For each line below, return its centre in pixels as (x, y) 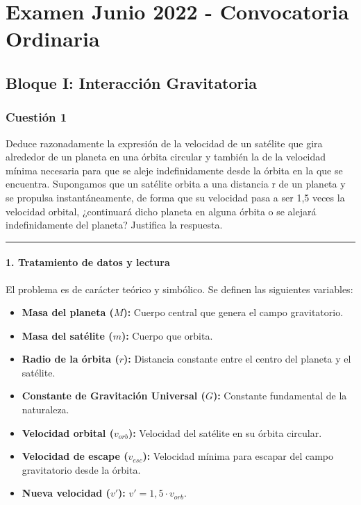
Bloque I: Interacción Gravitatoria (131, 82)
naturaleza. (45, 409)
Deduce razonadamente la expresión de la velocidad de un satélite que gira (164, 143)
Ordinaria (53, 39)
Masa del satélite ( (67, 335)
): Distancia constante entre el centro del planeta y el (237, 359)
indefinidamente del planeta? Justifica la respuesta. (114, 225)
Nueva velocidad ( (66, 493)
